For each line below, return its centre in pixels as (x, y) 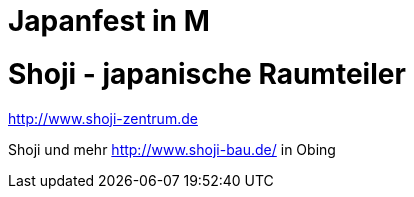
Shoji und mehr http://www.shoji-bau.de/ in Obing (172, 149)
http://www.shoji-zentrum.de (103, 118)
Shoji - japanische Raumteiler (207, 73)
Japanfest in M (109, 21)
